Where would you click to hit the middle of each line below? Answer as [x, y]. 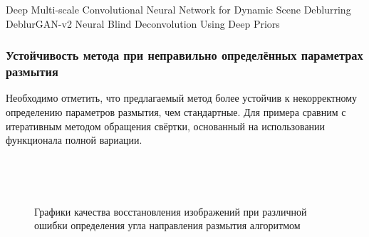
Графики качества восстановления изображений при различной [171, 211]
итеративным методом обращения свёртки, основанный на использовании [166, 126]
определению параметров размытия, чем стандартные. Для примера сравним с [176, 111]
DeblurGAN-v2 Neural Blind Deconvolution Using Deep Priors [143, 23]
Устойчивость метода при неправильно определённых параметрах [184, 55]
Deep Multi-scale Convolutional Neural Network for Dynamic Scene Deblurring [178, 9]
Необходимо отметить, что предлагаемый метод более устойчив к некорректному [182, 98]
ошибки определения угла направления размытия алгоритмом [167, 225]
